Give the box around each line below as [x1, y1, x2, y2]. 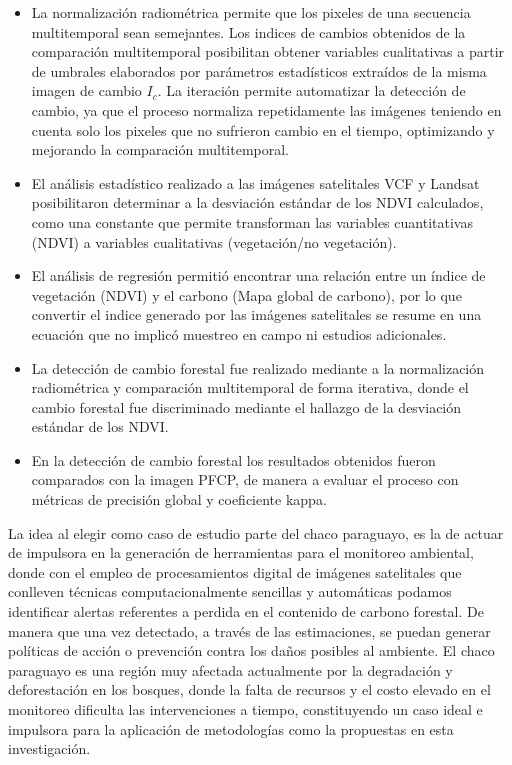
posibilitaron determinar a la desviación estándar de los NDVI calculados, [31, 192, 484, 213]
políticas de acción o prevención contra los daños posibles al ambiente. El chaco [8, 640, 495, 661]
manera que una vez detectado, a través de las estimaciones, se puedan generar [8, 620, 491, 641]
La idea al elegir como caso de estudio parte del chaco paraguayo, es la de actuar [8, 522, 504, 543]
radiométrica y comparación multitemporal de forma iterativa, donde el [31, 377, 469, 398]
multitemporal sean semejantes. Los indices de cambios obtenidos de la [31, 21, 466, 42]
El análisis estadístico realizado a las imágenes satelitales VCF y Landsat [31, 172, 480, 193]
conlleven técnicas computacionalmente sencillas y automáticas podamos [8, 581, 452, 602]
